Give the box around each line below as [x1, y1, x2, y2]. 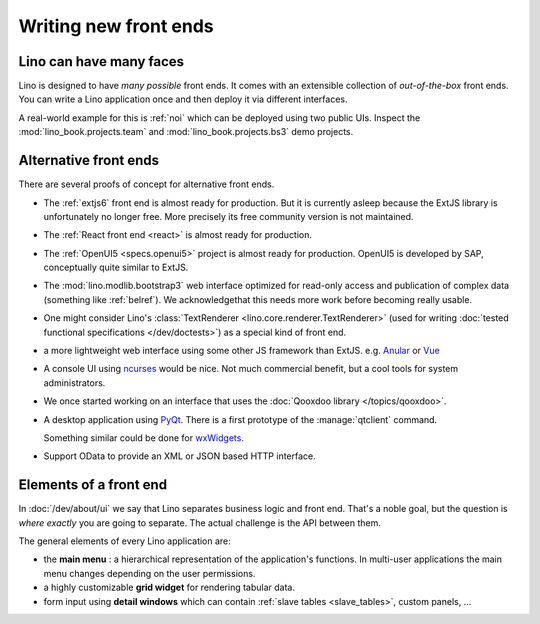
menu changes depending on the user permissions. [43, 567, 256, 579]
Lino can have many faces [18, 53, 185, 70]
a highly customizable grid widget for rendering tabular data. [43, 581, 295, 594]
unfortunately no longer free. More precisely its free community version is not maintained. [43, 210, 414, 222]
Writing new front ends [18, 15, 214, 37]
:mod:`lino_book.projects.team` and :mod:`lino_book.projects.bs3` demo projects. [18, 126, 354, 138]
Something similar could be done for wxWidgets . [43, 432, 245, 444]
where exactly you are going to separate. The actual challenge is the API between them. [18, 516, 382, 529]
